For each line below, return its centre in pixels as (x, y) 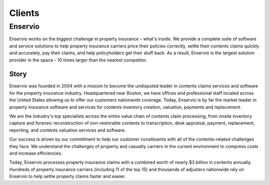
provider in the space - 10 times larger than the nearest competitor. (78, 60)
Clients (24, 13)
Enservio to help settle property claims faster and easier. (67, 177)
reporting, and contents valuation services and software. (67, 130)
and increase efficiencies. (36, 153)
